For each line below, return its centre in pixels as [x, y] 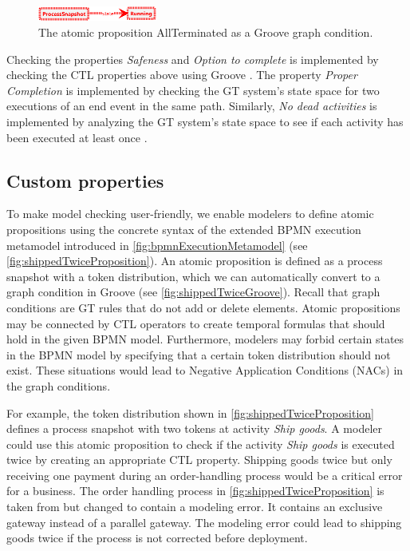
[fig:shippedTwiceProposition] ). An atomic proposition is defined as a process [195, 261]
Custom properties [85, 180]
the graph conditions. [59, 385]
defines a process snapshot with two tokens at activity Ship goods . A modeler [194, 428]
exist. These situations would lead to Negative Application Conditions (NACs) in [205, 370]
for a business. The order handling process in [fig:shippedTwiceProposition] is [195, 491]
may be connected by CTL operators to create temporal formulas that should [196, 323]
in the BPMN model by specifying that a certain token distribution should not [199, 354]
